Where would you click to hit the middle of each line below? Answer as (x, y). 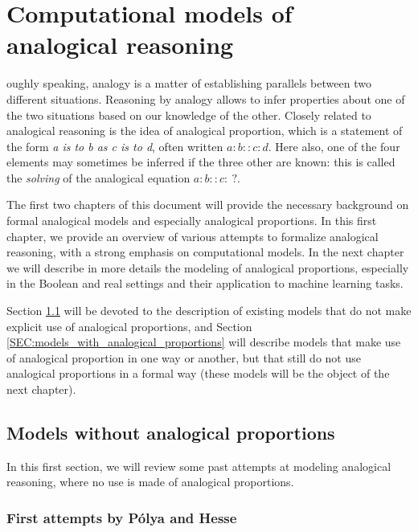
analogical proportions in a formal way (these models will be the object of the (198, 373)
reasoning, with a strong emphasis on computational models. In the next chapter (205, 252)
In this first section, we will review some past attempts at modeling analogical (199, 466)
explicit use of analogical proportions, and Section (129, 326)
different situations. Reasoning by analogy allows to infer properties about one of (206, 98)
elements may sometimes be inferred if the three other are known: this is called (201, 162)
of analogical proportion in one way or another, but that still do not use (184, 357)
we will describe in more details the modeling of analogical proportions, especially (208, 267)
